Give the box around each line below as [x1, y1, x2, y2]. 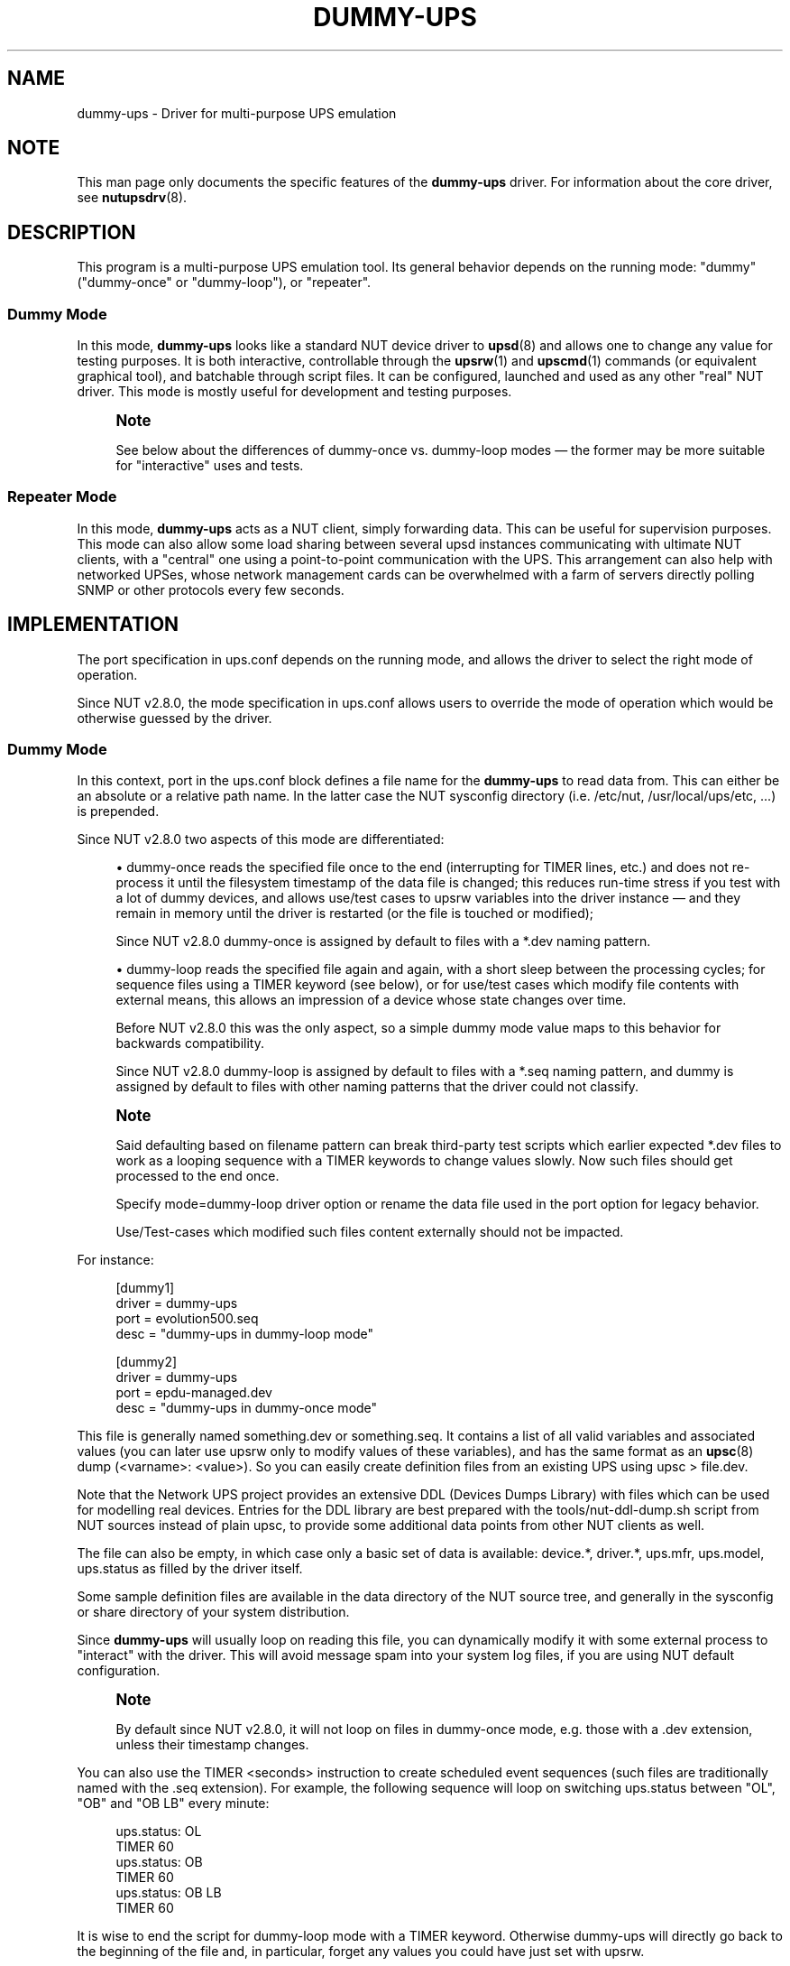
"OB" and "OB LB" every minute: [77, 1795, 270, 1812]
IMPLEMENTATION [7, 613, 179, 636]
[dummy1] [115, 1280, 175, 1296]
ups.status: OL [115, 1823, 202, 1840]
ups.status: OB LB [115, 1885, 222, 1901]
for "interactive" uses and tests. [115, 458, 304, 474]
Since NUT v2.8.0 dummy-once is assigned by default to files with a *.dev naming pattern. [115, 933, 651, 950]
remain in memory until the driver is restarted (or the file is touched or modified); [115, 905, 594, 922]
